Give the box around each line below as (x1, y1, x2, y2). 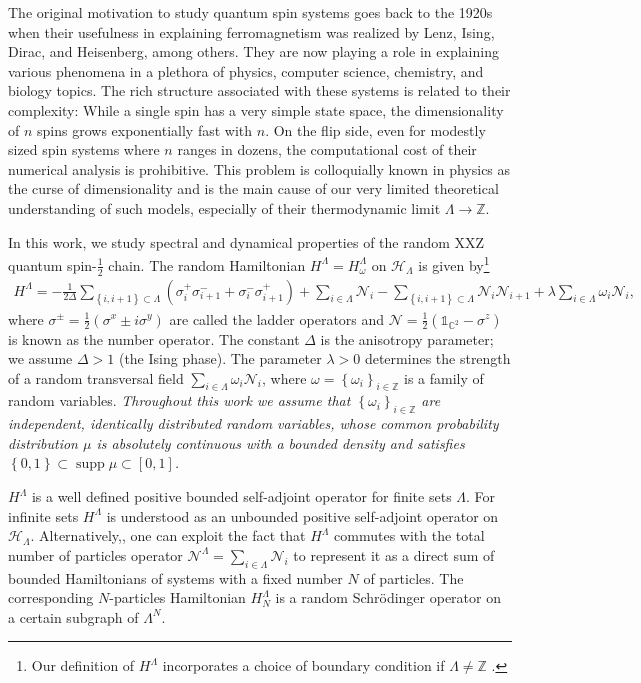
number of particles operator (8, 544, 183, 565)
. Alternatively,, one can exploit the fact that (30, 525, 306, 546)
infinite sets (8, 505, 79, 526)
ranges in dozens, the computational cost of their (177, 139, 477, 160)
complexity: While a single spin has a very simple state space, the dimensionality (8, 99, 504, 120)
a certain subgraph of (8, 606, 139, 627)
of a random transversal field (8, 367, 184, 388)
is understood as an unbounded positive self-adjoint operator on (106, 505, 499, 526)
